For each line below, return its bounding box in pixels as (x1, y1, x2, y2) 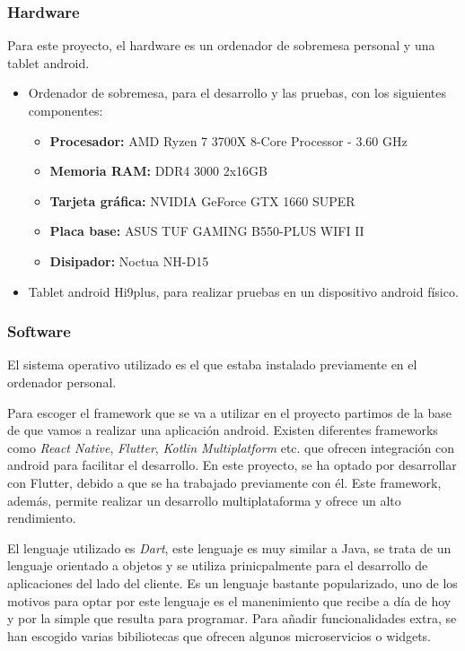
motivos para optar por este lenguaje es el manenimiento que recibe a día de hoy (7, 591, 452, 610)
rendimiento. (7, 508, 76, 527)
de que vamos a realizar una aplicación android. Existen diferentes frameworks (7, 421, 438, 439)
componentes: (28, 101, 103, 119)
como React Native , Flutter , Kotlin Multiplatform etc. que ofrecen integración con (7, 438, 455, 456)
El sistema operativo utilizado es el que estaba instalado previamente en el (7, 355, 417, 374)
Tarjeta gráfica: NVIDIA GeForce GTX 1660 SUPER (49, 191, 355, 210)
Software (7, 320, 71, 343)
